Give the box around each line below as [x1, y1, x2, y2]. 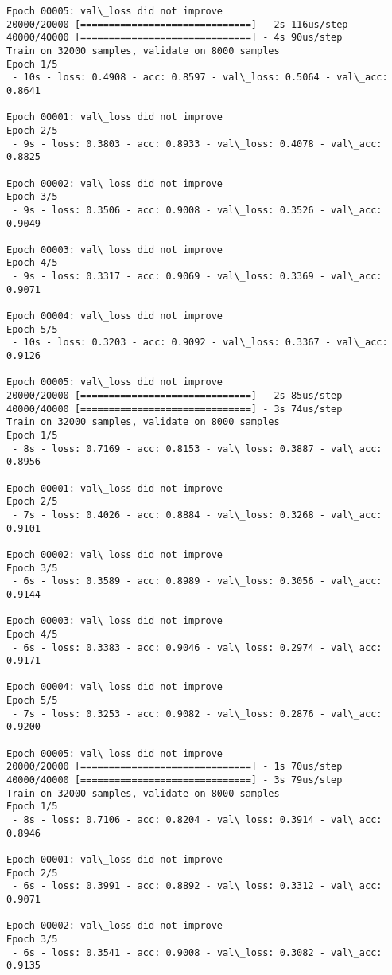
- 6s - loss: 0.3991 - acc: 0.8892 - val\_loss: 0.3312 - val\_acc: [12, 880, 382, 892]
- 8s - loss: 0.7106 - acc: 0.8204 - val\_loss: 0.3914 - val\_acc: [12, 814, 382, 826]
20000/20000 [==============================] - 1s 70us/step [6, 761, 343, 773]
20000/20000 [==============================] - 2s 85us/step [6, 390, 343, 402]
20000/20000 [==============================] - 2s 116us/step [6, 18, 348, 30]
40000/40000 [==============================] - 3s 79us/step [6, 774, 343, 786]
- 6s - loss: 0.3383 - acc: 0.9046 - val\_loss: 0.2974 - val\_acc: [12, 642, 382, 653]
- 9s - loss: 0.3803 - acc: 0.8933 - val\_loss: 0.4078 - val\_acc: [12, 138, 382, 150]
